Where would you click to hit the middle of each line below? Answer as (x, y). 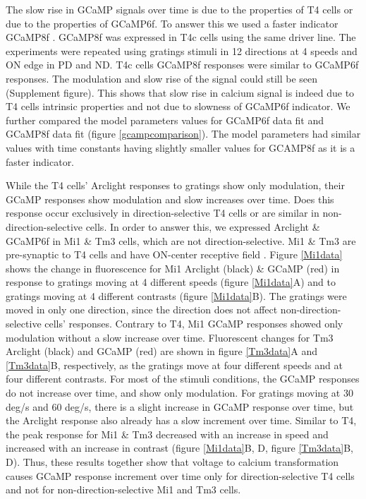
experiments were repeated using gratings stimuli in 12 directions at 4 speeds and (182, 50)
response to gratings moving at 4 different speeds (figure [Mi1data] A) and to (171, 282)
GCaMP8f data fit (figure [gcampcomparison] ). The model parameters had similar (183, 134)
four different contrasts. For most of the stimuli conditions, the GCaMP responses (183, 379)
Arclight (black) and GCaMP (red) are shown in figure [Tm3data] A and (161, 351)
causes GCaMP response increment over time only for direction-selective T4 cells (180, 475)
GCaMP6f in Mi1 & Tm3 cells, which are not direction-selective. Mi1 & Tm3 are (181, 240)
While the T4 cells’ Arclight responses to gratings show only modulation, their (175, 185)
